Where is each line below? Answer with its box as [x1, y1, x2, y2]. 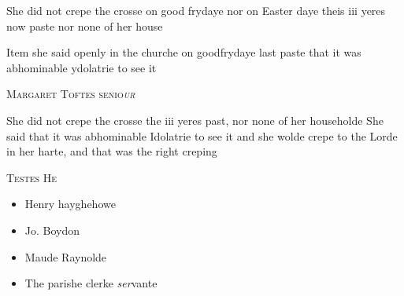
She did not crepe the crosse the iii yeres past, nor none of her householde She [6, 111, 384, 128]
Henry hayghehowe [24, 196, 116, 212]
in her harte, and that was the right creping [6, 143, 217, 159]
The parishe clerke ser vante [24, 275, 158, 291]
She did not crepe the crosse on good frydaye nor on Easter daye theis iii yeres [6, 2, 386, 18]
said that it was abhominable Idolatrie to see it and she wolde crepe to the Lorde [6, 127, 398, 144]
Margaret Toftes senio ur [6, 86, 135, 102]
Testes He [6, 169, 57, 185]
